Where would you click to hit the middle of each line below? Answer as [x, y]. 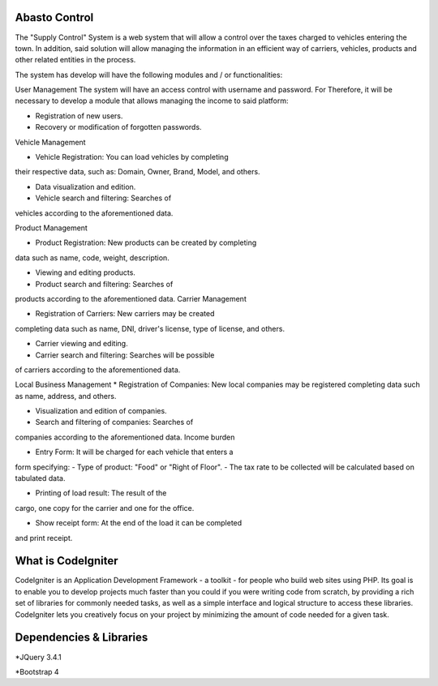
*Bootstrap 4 [37, 671]
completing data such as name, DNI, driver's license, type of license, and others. [150, 328]
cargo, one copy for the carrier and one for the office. [105, 508]
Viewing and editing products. [85, 272]
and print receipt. [44, 538]
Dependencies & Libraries [82, 638]
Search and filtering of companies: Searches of [114, 422]
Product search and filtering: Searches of [104, 284]
